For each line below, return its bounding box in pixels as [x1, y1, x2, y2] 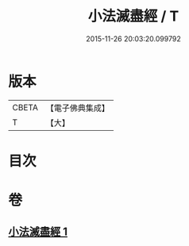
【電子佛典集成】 [45, 102, 110, 113]
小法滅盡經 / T [87, 7, 179, 25]
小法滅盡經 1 [8, 225, 68, 239]
